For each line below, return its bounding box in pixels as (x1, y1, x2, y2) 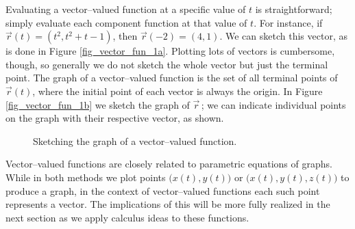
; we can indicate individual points (201, 97, 346, 111)
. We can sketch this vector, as (219, 29, 347, 43)
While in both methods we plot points (5, 170, 166, 184)
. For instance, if (254, 15, 323, 29)
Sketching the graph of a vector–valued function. (33, 133, 237, 148)
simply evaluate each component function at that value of (5, 15, 247, 29)
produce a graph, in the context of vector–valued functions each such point (5, 183, 320, 198)
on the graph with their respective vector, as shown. (5, 111, 224, 125)
